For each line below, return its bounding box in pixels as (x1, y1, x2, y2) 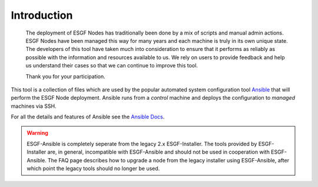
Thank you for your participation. (25, 73, 105, 80)
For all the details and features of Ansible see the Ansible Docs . (11, 113, 165, 120)
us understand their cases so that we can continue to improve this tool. (25, 62, 198, 69)
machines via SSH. (11, 103, 57, 110)
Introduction (11, 9, 73, 22)
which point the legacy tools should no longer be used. (26, 165, 160, 172)
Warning (26, 130, 48, 137)
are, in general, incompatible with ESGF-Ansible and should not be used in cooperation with (47, 148, 270, 155)
